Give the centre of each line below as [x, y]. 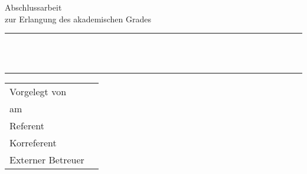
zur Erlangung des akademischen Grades [78, 19]
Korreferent [33, 143]
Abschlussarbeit [33, 7]
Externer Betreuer [47, 160]
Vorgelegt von [38, 92]
